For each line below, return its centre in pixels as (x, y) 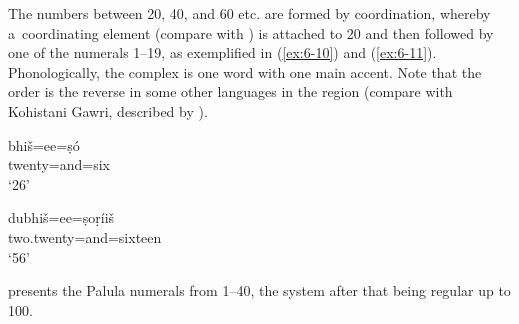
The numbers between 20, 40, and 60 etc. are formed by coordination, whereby (249, 13)
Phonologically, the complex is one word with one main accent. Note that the (245, 71)
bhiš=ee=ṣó (44, 144)
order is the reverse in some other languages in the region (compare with (230, 91)
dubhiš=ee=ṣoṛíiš (61, 217)
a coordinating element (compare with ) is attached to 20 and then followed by (251, 32)
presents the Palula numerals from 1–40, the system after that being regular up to (259, 290)
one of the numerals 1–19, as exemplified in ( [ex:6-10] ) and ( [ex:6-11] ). (222, 52)
